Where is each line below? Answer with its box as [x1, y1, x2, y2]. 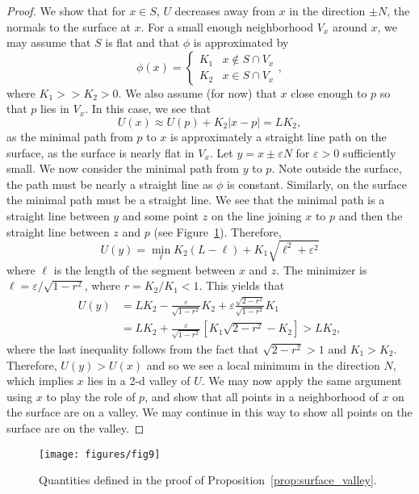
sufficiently [342, 144, 396, 161]
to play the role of [46, 387, 136, 404]
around [332, 18, 367, 35]
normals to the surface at [6, 18, 131, 35]
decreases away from [174, 2, 275, 19]
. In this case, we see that [85, 100, 211, 117]
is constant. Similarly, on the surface [227, 175, 407, 192]
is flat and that [105, 34, 180, 51]
